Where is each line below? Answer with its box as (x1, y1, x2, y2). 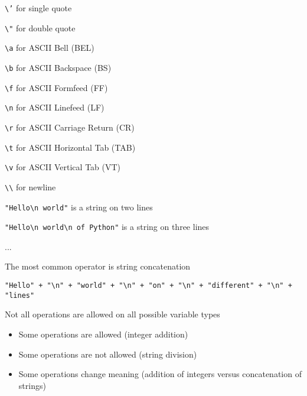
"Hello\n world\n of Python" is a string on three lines (5, 220, 210, 233)
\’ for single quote (5, 2, 72, 14)
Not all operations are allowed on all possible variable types (5, 308, 220, 320)
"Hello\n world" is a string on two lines (5, 200, 153, 213)
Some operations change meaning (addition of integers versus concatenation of (18, 368, 302, 380)
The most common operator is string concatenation (5, 260, 191, 272)
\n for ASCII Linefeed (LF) (5, 101, 104, 113)
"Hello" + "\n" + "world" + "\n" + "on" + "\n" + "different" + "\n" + (5, 281, 292, 290)
